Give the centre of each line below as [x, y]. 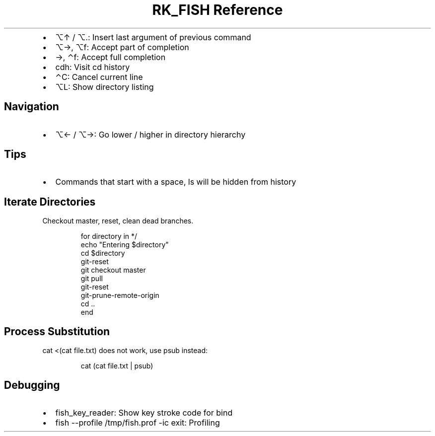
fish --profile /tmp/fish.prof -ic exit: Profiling [138, 422]
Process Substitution [57, 331]
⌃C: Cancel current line [99, 77]
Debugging [32, 385]
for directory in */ [109, 236]
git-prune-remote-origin [120, 295]
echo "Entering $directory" [125, 245]
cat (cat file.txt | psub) [117, 366]
